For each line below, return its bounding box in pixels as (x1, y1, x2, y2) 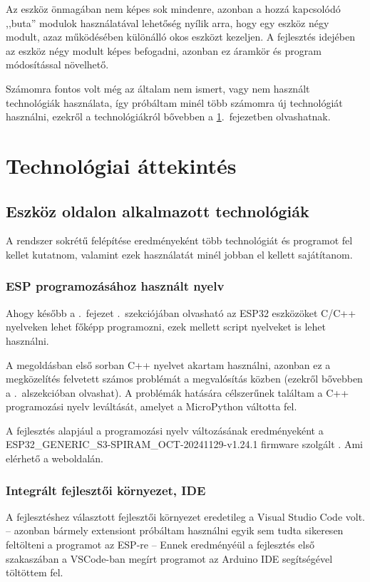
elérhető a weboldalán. (6, 451, 103, 466)
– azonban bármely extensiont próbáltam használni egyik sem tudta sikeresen (6, 523, 344, 538)
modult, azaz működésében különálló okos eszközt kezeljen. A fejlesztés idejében (6, 29, 355, 44)
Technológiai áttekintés (6, 150, 237, 180)
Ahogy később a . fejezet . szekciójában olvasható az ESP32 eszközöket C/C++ (6, 305, 356, 320)
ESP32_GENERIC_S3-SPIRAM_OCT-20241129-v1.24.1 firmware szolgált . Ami (6, 437, 363, 452)
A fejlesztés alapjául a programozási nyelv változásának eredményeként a (6, 422, 324, 437)
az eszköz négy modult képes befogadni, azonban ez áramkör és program (6, 43, 322, 58)
